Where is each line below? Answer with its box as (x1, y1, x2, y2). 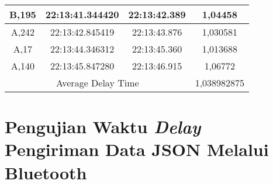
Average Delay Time (56, 76, 139, 89)
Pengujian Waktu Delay (5, 114, 201, 139)
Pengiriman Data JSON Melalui (5, 137, 269, 161)
